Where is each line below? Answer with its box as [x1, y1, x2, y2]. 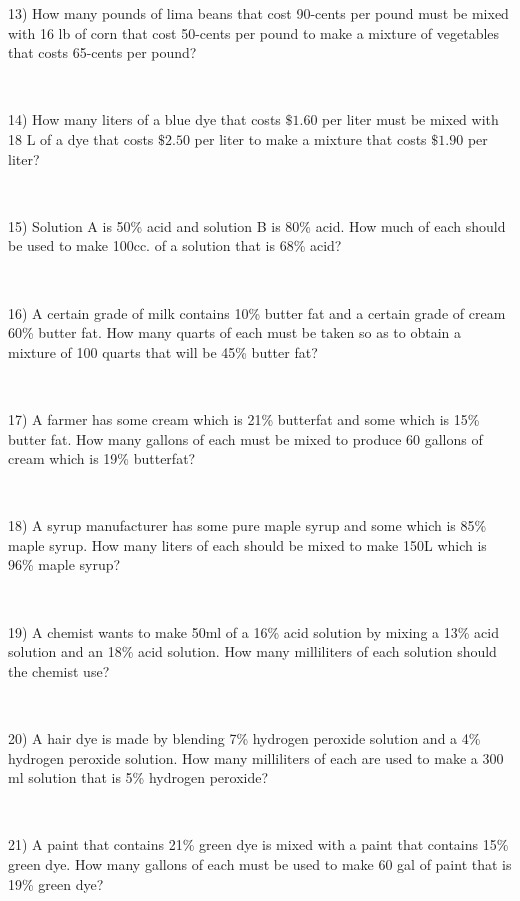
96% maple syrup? [8, 554, 121, 575]
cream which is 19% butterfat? [8, 448, 196, 469]
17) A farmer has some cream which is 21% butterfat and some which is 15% [8, 408, 480, 429]
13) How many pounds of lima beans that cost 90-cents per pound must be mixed [8, 3, 509, 23]
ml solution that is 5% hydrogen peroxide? [8, 767, 269, 788]
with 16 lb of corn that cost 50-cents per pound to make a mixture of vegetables [8, 22, 500, 43]
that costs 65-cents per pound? [8, 42, 197, 63]
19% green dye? [8, 873, 104, 894]
